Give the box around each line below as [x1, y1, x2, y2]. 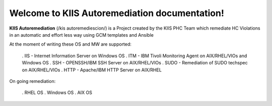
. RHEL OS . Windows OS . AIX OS [22, 89, 93, 95]
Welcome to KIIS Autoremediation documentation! [9, 8, 224, 19]
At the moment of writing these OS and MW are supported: [9, 41, 132, 47]
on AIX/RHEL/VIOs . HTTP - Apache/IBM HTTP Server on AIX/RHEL [22, 67, 162, 73]
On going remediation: [9, 78, 56, 84]
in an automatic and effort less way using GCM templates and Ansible [9, 32, 154, 38]
